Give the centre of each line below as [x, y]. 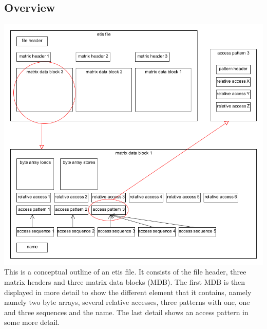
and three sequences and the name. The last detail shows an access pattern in [126, 312]
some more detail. [32, 322]
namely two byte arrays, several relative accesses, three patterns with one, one [127, 302]
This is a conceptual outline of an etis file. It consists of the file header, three [125, 272]
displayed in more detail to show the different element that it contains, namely [128, 292]
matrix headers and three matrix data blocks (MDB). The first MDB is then [125, 281]
